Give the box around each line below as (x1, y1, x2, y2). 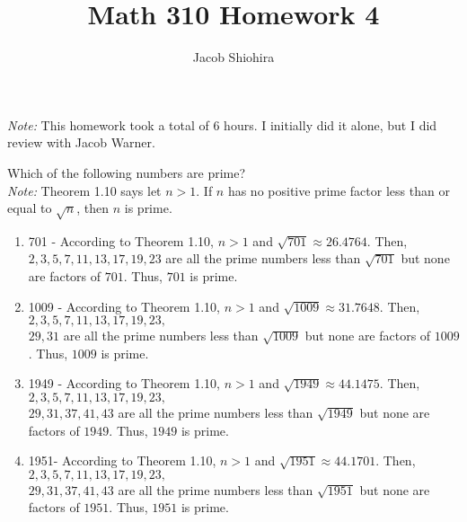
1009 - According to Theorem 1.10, (28, 296, 220, 315)
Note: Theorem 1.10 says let (7, 181, 162, 199)
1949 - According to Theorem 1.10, (28, 374, 220, 393)
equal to (7, 199, 52, 217)
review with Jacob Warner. (7, 133, 155, 152)
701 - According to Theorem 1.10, (28, 231, 214, 250)
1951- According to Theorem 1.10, (28, 451, 216, 470)
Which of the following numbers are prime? (7, 163, 246, 181)
